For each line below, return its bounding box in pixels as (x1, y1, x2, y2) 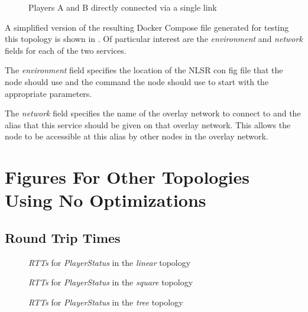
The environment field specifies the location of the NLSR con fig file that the (5, 64, 283, 76)
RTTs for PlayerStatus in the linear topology (28, 256, 191, 268)
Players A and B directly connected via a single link (28, 1, 217, 13)
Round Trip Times (5, 228, 121, 246)
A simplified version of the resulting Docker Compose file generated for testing (5, 21, 289, 33)
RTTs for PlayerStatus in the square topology (28, 276, 193, 288)
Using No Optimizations (5, 188, 206, 212)
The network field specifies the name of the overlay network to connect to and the (5, 107, 301, 119)
